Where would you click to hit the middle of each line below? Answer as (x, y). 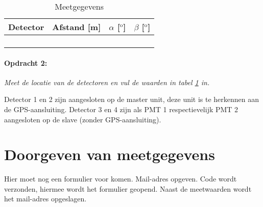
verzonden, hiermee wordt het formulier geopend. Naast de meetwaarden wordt (128, 188)
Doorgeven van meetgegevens (110, 154)
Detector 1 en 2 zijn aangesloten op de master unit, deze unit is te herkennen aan (132, 99)
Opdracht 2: (26, 62)
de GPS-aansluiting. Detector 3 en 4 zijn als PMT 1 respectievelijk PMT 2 (121, 109)
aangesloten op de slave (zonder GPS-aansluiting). (83, 119)
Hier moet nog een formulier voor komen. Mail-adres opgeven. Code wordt (121, 179)
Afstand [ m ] (77, 27)
